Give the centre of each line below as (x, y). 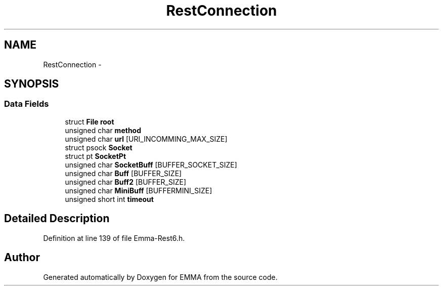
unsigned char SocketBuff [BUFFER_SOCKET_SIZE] (151, 164)
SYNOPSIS (32, 84)
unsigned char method (103, 130)
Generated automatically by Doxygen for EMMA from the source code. (160, 277)
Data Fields (27, 104)
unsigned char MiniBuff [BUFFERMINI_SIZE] (139, 190)
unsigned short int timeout (109, 199)
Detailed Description (57, 219)
